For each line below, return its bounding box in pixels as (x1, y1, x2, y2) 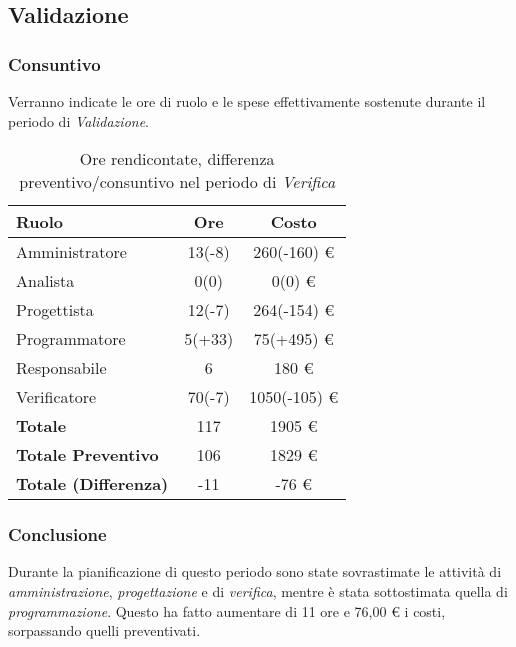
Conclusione (8, 522, 107, 547)
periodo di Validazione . (8, 110, 150, 131)
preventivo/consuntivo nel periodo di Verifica (19, 170, 336, 194)
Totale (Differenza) (16, 472, 169, 496)
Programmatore (16, 327, 126, 351)
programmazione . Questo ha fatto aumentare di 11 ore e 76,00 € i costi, (8, 600, 446, 621)
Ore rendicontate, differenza (79, 147, 275, 171)
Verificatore (16, 385, 97, 409)
